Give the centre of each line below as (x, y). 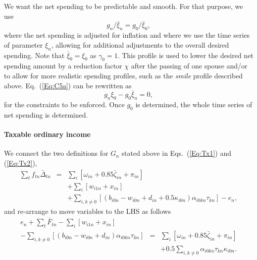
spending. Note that (34, 55)
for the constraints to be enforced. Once (64, 104)
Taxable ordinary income (47, 134)
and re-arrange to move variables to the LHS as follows (87, 211)
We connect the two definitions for (56, 153)
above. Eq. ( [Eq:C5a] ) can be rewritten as (68, 85)
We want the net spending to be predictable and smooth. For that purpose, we (124, 6)
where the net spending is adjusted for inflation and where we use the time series (127, 35)
